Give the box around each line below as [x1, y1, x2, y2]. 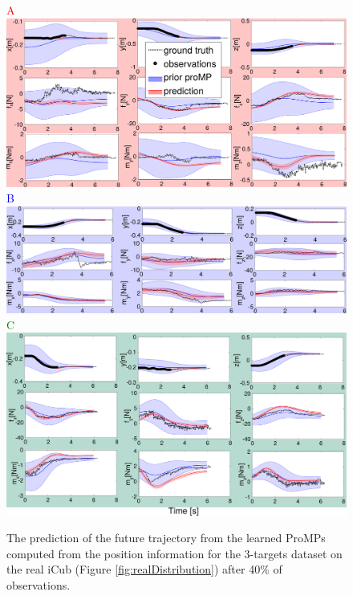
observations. [6, 576, 71, 593]
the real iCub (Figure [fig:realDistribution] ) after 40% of [6, 561, 282, 578]
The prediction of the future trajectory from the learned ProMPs [6, 529, 326, 546]
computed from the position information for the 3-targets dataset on [6, 545, 343, 561]
